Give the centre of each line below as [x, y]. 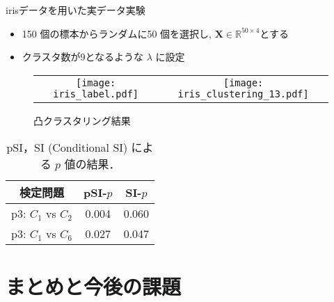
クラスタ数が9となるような [83, 57]
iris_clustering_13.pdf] [243, 94]
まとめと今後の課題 [94, 286]
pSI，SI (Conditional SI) [67, 148]
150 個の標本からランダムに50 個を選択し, [117, 33]
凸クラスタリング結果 [82, 120]
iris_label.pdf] [96, 94]
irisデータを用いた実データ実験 [75, 10]
